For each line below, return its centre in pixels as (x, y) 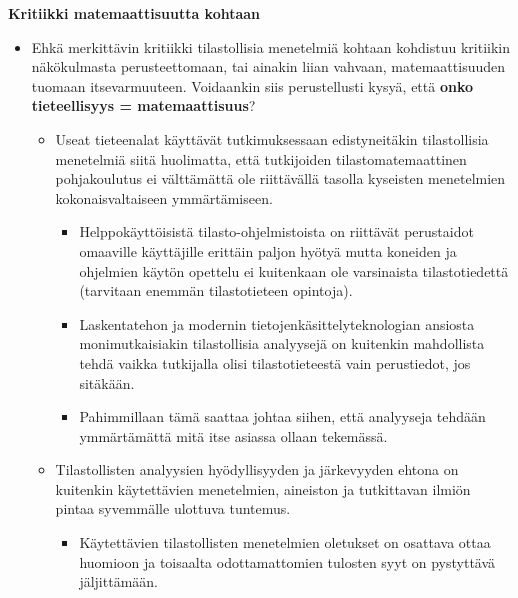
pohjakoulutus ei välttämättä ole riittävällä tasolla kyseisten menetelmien (280, 178)
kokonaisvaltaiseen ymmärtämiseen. (164, 197)
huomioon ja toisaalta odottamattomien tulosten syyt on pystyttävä (287, 561)
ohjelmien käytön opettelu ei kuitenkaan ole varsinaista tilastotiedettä (294, 270)
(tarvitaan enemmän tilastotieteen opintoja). (216, 290)
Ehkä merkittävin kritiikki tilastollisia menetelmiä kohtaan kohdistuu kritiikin (270, 46)
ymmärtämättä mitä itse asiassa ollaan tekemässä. (233, 435)
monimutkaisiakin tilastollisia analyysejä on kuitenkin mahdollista (282, 343)
